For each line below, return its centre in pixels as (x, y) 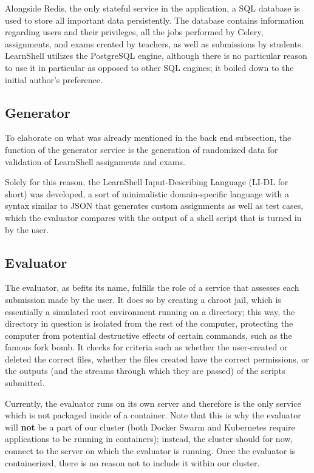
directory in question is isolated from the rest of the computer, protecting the (149, 323)
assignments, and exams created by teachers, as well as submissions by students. (154, 43)
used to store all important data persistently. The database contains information (155, 20)
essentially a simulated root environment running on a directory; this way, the (150, 311)
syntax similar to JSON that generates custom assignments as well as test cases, (154, 206)
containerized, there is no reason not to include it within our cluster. (132, 462)
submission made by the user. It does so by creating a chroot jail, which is (143, 299)
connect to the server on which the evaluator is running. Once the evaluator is (150, 451)
